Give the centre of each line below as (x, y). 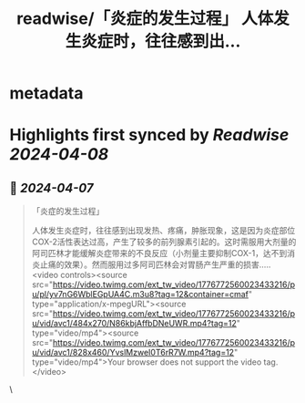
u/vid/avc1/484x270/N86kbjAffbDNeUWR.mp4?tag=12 (134, 324)
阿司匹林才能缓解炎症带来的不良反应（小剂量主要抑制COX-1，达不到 (159, 253)
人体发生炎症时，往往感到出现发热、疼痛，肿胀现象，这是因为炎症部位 (163, 231)
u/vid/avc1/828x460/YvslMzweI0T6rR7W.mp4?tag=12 (133, 353)
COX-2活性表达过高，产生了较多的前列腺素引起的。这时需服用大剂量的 (164, 242)
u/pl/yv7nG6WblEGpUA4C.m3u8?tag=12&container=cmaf (140, 294)
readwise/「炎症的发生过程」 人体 (145, 19)
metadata (46, 93)
